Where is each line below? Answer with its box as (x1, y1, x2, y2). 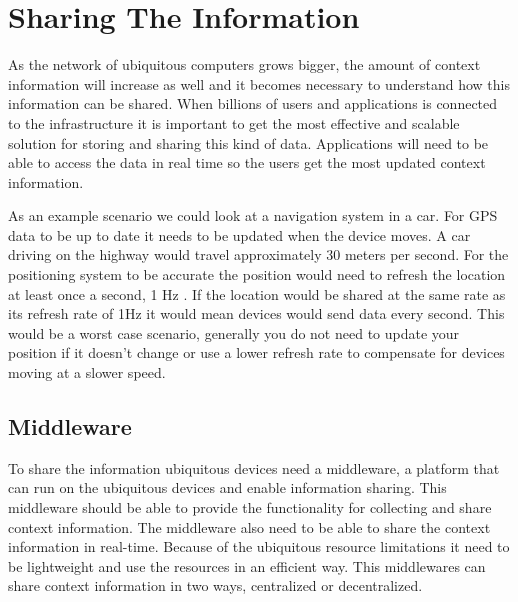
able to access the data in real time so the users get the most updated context (8, 152, 486, 173)
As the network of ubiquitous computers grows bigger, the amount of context (8, 54, 481, 75)
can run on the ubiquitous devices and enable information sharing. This (8, 477, 447, 498)
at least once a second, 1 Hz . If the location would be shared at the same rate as (8, 283, 506, 304)
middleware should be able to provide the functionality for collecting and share (8, 497, 492, 518)
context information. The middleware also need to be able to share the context (8, 516, 491, 537)
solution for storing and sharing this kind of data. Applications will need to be (8, 132, 489, 153)
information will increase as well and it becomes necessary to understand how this (8, 73, 510, 94)
